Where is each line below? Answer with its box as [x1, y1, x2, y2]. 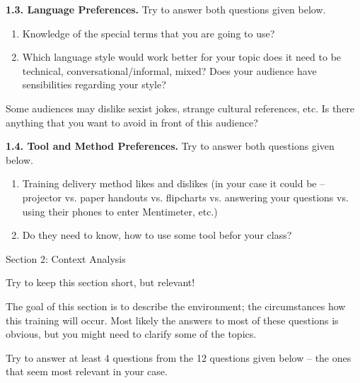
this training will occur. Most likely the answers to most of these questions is [6, 312, 339, 327]
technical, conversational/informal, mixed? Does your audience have [22, 63, 317, 78]
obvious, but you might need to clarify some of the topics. [6, 326, 257, 341]
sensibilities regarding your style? [22, 77, 166, 92]
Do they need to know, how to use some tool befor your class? [22, 228, 292, 242]
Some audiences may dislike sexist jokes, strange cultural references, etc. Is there [6, 100, 355, 115]
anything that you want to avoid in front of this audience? [6, 114, 258, 129]
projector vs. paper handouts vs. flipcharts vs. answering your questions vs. [22, 189, 349, 204]
